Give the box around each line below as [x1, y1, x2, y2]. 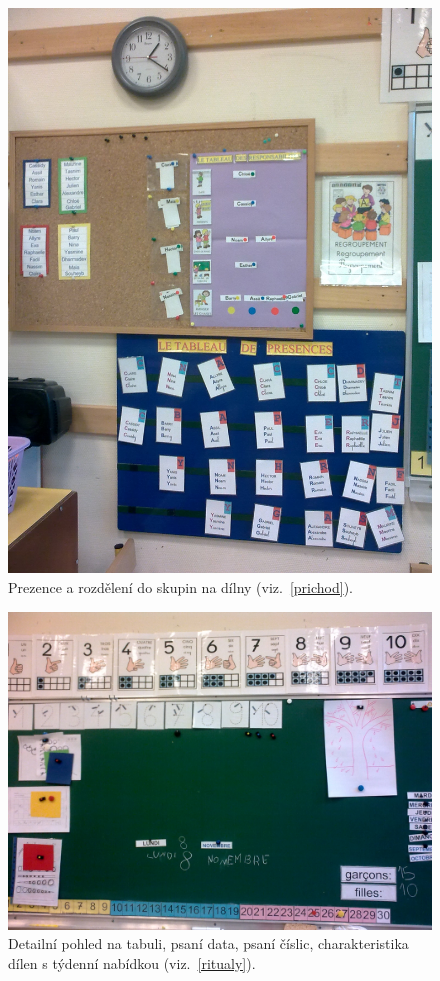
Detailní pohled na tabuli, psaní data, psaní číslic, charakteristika [8, 933, 409, 954]
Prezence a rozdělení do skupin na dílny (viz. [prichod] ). [8, 576, 353, 597]
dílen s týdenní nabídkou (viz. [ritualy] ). [8, 952, 256, 973]
